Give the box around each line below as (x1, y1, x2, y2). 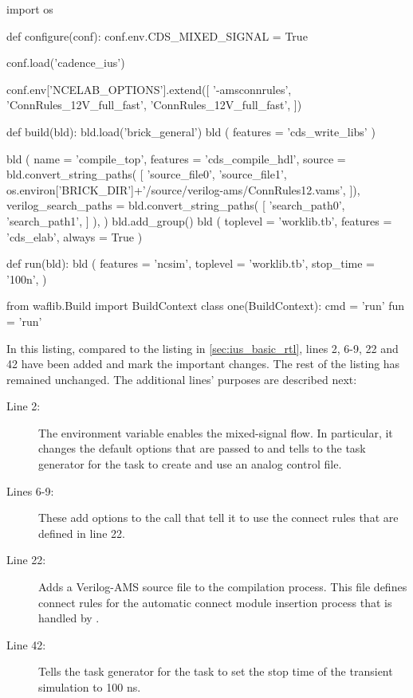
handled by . (38, 610, 100, 626)
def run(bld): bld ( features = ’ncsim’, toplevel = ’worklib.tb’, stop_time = (6, 255, 376, 272)
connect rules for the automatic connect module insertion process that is (38, 594, 392, 610)
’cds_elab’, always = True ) (6, 228, 143, 245)
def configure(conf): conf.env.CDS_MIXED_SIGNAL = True (6, 27, 308, 44)
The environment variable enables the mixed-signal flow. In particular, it (38, 424, 393, 441)
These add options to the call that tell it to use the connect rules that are (38, 509, 399, 526)
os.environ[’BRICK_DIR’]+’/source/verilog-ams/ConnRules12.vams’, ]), (6, 181, 360, 198)
